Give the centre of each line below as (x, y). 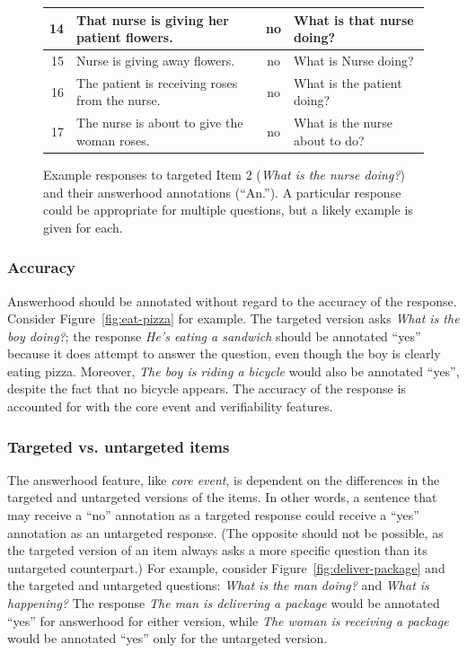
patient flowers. (125, 37)
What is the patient (348, 82)
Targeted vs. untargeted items (119, 446)
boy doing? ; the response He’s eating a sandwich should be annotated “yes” (214, 335)
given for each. (83, 227)
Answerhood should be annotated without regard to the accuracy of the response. (232, 300)
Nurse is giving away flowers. (156, 60)
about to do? (329, 140)
